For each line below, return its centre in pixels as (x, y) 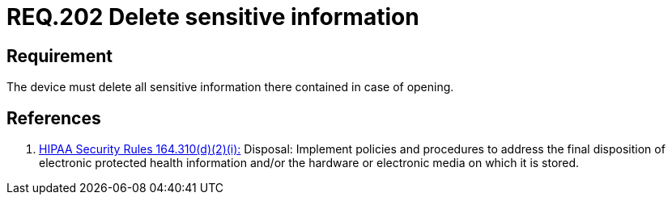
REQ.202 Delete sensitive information (213, 17)
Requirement (60, 56)
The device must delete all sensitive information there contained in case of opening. (230, 87)
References (54, 118)
